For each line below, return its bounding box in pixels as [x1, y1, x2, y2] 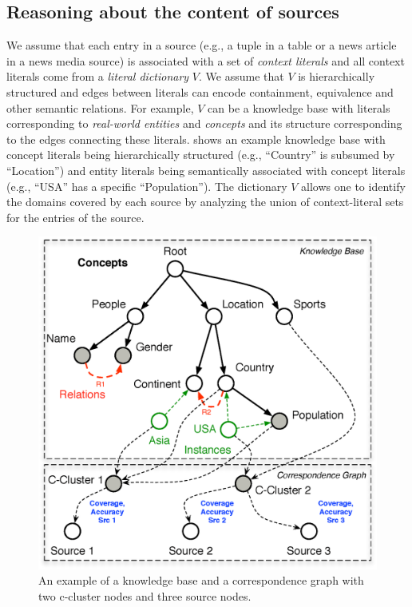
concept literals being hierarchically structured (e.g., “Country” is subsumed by [6, 146, 395, 163]
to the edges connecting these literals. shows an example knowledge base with [6, 130, 386, 147]
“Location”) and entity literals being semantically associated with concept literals [6, 161, 406, 178]
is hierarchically [298, 68, 375, 85]
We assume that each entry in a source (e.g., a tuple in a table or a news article [6, 37, 397, 54]
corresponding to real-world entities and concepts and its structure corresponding [6, 115, 402, 132]
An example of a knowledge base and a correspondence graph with [38, 572, 364, 589]
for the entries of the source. [6, 208, 145, 225]
